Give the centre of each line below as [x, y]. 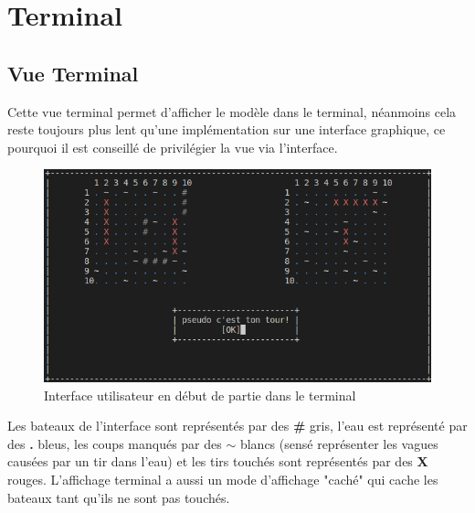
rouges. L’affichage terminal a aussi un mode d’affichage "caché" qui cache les [223, 480]
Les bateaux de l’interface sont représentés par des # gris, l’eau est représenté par [237, 426]
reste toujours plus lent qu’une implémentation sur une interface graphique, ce [227, 129]
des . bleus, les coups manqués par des [115, 443]
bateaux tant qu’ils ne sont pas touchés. [119, 497]
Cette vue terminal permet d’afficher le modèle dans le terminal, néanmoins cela [232, 111]
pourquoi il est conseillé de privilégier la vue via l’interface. [173, 147]
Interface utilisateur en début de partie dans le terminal [200, 395]
